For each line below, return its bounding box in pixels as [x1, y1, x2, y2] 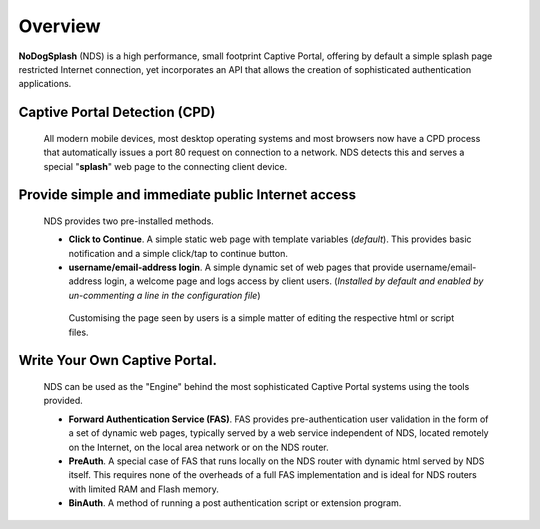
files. [68, 326, 89, 338]
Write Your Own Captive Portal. [18, 352, 217, 369]
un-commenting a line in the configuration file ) [68, 289, 261, 301]
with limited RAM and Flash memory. [68, 483, 220, 495]
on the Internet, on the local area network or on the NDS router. [68, 441, 329, 453]
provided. [43, 395, 84, 407]
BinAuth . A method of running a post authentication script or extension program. [68, 497, 402, 509]
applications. [18, 78, 72, 90]
